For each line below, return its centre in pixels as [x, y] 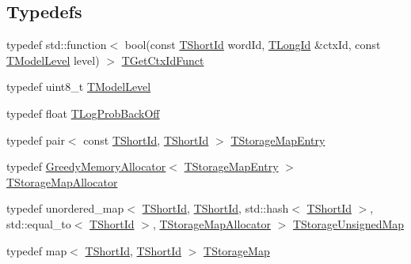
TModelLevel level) [53, 60]
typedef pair [36, 140]
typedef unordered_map [65, 208]
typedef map [37, 250]
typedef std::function [57, 45]
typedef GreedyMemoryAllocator [86, 166]
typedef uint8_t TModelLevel [79, 87]
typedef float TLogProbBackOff [83, 113]
